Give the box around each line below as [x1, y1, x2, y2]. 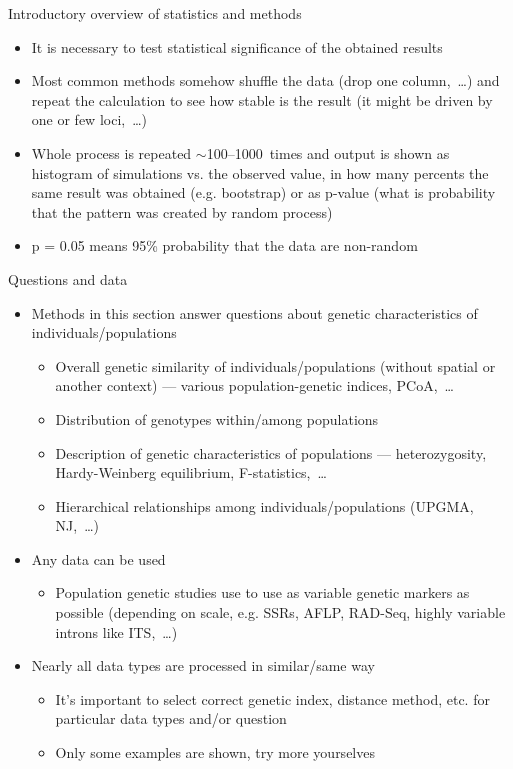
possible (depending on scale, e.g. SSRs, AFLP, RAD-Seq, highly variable [55, 602, 506, 623]
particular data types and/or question [55, 708, 287, 729]
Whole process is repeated [31, 142, 192, 163]
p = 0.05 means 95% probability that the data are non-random [31, 235, 418, 256]
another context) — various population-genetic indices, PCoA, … [55, 375, 454, 396]
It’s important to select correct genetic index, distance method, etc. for [55, 688, 490, 709]
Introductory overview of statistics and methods [8, 3, 302, 23]
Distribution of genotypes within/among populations [55, 408, 379, 429]
